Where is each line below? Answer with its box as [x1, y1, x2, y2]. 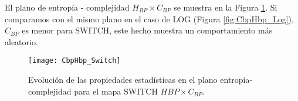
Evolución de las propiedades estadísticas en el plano [28, 73, 218, 86]
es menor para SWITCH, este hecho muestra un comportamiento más [22, 24, 273, 36]
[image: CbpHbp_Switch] [28, 56, 121, 65]
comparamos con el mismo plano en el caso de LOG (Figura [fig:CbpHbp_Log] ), [5, 12, 294, 25]
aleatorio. [5, 35, 38, 48]
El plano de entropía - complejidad [5, 1, 130, 13]
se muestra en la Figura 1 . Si [174, 1, 277, 13]
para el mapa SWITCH [74, 85, 158, 97]
